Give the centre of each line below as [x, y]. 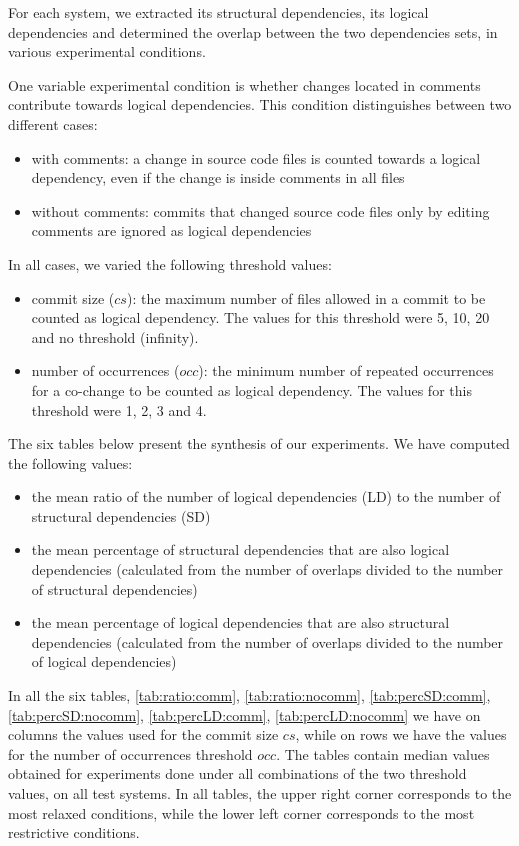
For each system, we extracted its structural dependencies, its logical [218, 12]
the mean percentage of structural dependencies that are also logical [240, 549]
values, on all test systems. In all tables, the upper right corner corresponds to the [260, 793]
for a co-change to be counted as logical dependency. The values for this [251, 389]
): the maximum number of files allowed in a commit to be [306, 297]
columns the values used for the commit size [143, 734]
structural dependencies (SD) [121, 515]
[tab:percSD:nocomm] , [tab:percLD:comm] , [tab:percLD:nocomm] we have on [244, 714]
